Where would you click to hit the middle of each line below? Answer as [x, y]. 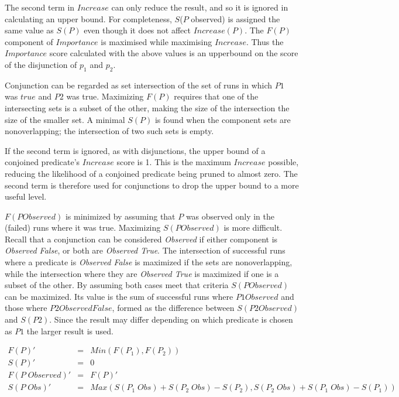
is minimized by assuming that [120, 216]
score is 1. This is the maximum [174, 162]
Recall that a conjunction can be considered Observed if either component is [141, 239]
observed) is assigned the [235, 18]
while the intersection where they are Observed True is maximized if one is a [142, 273]
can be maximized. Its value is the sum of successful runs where [119, 296]
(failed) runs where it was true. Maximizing [83, 227]
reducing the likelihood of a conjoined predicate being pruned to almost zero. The [151, 173]
